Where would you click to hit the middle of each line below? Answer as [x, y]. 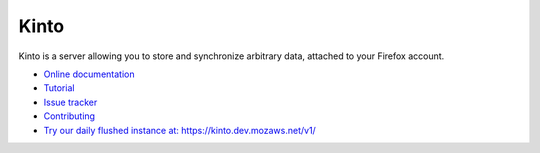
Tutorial [59, 88]
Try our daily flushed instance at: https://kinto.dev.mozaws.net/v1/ [180, 130]
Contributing [69, 116]
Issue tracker [70, 102]
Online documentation [89, 74]
